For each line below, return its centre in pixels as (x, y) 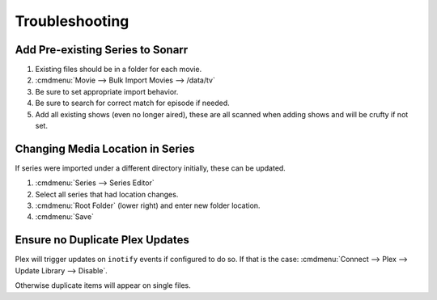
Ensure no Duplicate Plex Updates (102, 240)
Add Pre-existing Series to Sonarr (102, 50)
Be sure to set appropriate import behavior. (107, 91)
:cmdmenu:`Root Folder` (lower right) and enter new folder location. (148, 205)
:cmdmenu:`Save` (65, 217)
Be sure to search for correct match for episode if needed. (132, 103)
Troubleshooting (72, 21)
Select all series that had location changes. (107, 194)
